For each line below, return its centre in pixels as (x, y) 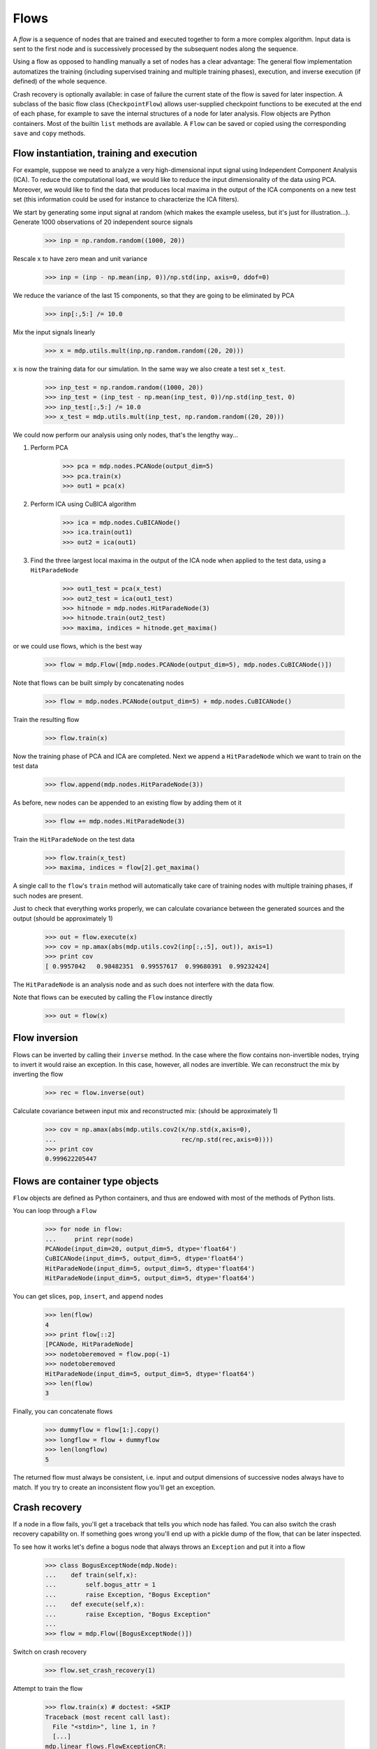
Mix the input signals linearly (54, 332)
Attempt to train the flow (48, 1689)
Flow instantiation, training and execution (105, 153)
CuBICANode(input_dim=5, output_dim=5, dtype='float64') (145, 1259)
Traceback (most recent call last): (108, 1717)
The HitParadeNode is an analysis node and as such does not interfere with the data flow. (144, 984)
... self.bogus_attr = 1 (101, 1585)
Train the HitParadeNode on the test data (74, 839)
